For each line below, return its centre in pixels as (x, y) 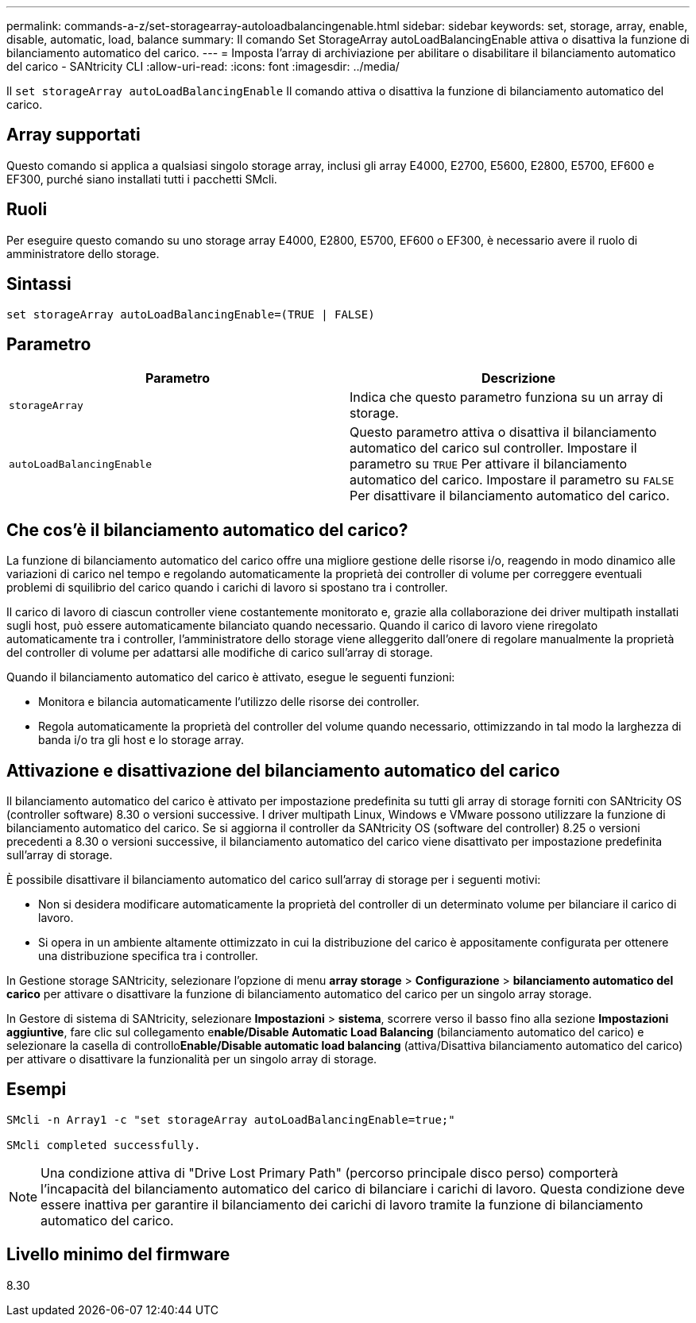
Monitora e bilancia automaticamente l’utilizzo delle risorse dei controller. (229, 702)
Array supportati (73, 135)
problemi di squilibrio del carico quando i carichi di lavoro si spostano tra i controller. (227, 588)
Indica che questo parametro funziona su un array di (507, 397)
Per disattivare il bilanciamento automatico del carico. (510, 496)
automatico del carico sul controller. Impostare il (493, 448)
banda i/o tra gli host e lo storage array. (141, 740)
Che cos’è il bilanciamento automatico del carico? (207, 530)
